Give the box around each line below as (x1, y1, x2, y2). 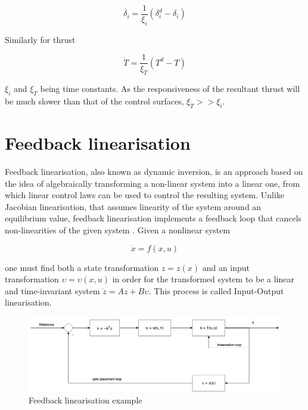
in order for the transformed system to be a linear (112, 273, 294, 285)
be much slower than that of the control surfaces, (5, 95, 184, 107)
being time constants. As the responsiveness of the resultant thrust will (40, 82, 300, 95)
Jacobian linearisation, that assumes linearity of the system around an (5, 200, 262, 212)
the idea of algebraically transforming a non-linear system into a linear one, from (5, 177, 300, 189)
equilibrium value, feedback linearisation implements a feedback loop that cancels (5, 212, 302, 224)
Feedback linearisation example (29, 394, 142, 406)
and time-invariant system (5, 284, 100, 297)
